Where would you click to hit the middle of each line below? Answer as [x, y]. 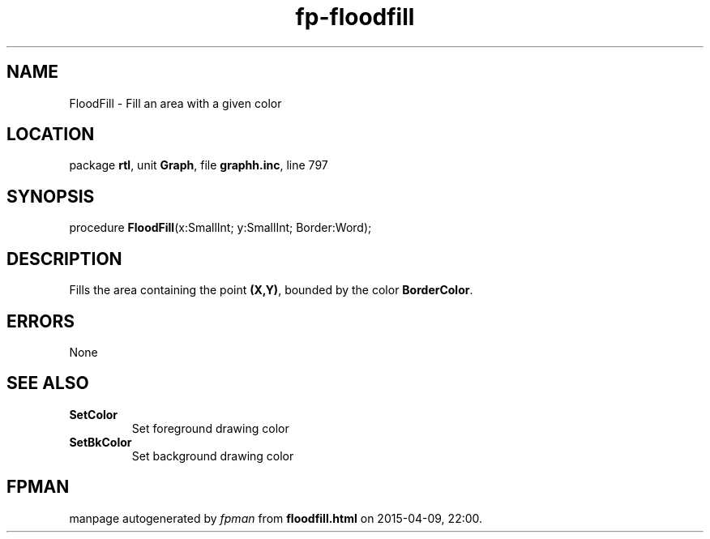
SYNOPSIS [51, 196]
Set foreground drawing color [210, 428]
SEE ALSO [48, 383]
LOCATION [51, 135]
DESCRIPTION [64, 259]
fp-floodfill [355, 17]
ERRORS [41, 321]
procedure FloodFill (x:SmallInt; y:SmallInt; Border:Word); [220, 228]
